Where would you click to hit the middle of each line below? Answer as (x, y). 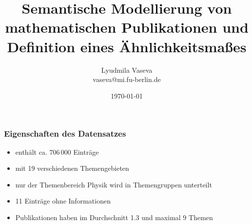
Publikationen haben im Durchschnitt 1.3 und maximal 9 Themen (114, 217)
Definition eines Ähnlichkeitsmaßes (127, 46)
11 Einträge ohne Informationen (63, 201)
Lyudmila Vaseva (127, 70)
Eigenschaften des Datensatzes (65, 133)
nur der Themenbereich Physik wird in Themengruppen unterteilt (114, 184)
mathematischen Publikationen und (127, 27)
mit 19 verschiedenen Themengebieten (72, 168)
